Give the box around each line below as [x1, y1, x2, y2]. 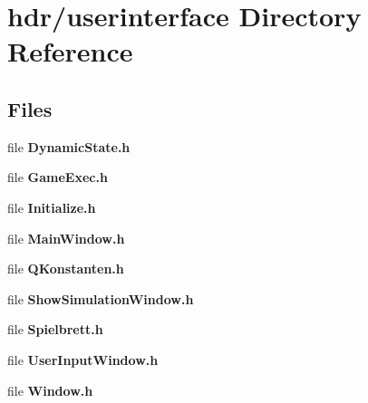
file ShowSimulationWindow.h [7, 289, 194, 308]
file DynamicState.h [7, 137, 131, 156]
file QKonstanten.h [7, 259, 124, 278]
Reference [7, 33, 133, 70]
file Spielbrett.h [7, 320, 103, 339]
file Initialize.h [7, 197, 96, 216]
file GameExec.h [7, 168, 108, 187]
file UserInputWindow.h [7, 350, 159, 369]
